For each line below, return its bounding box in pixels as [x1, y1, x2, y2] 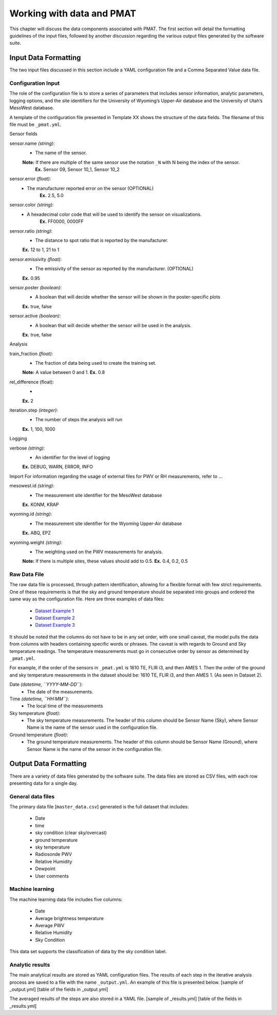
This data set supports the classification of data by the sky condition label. [9, 948, 167, 955]
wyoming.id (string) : [9, 511, 52, 517]
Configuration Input [9, 80, 60, 87]
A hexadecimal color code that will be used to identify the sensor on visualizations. [27, 211, 202, 217]
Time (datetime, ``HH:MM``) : [9, 696, 69, 702]
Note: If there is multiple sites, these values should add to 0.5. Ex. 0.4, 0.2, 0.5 [22, 558, 188, 565]
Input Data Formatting [9, 53, 82, 62]
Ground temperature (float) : [9, 731, 69, 738]
